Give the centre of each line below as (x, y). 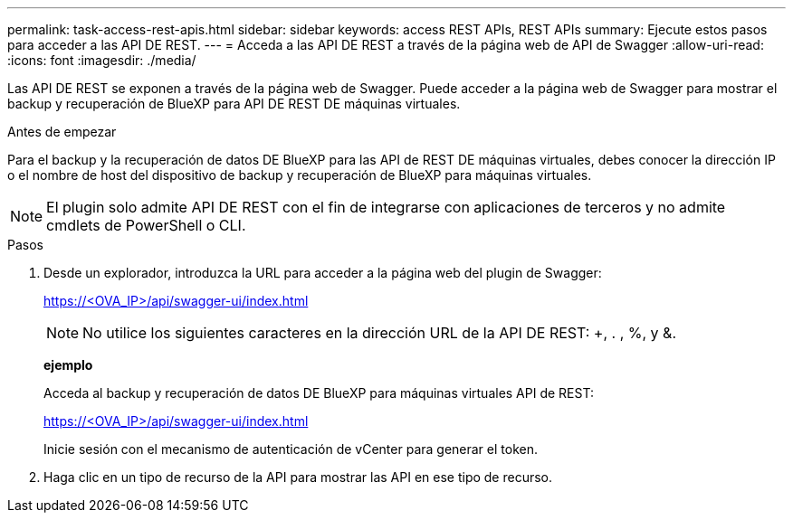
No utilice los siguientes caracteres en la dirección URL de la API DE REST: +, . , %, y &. (379, 333)
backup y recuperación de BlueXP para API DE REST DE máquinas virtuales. (234, 104)
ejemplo (68, 365)
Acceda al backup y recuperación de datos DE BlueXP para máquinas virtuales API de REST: (319, 393)
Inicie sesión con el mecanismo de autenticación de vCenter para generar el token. (291, 449)
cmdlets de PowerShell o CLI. (146, 225)
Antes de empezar (62, 132)
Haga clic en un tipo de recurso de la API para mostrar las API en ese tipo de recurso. (298, 477)
